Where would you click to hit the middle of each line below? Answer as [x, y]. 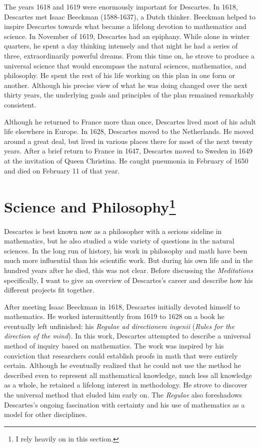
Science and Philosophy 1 [90, 206]
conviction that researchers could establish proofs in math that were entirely [121, 355]
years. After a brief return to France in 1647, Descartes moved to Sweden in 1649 [128, 151]
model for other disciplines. [45, 414]
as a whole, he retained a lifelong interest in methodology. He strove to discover [126, 385]
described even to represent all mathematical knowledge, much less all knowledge [128, 375]
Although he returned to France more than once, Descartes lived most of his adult [130, 121]
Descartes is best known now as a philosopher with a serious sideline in [113, 231]
